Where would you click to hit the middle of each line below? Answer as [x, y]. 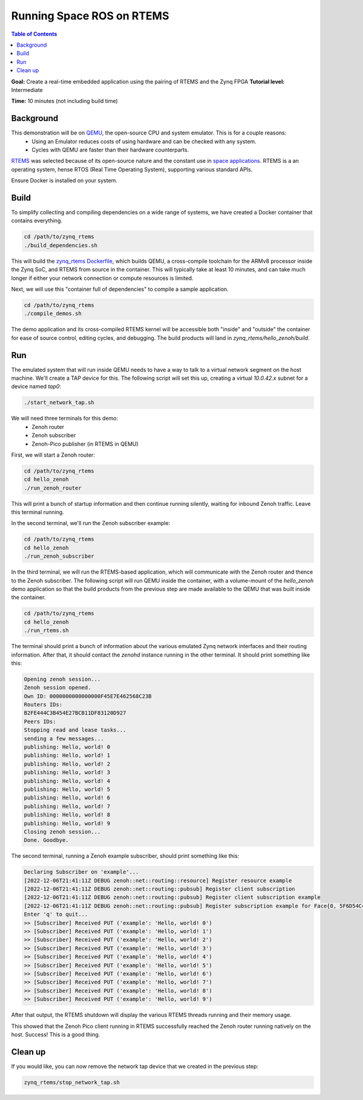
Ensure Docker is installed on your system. [64, 181]
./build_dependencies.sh [61, 245]
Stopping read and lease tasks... [75, 730]
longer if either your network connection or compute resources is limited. [102, 278]
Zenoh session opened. [57, 688]
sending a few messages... [64, 738]
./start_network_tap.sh [59, 403]
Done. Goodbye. [46, 840]
